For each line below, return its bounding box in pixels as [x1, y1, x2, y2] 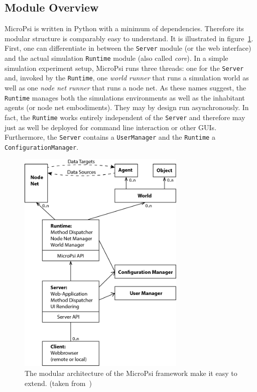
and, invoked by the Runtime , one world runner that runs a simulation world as [5, 72, 249, 83]
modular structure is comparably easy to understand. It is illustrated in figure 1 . [5, 33, 253, 43]
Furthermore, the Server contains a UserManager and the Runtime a [5, 132, 215, 142]
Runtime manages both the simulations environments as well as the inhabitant [5, 92, 245, 103]
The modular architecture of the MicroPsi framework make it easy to [25, 367, 237, 378]
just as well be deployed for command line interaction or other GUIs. [5, 122, 217, 132]
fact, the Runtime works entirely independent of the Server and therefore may [5, 112, 245, 122]
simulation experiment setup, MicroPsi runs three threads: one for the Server [5, 62, 244, 73]
